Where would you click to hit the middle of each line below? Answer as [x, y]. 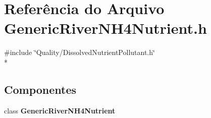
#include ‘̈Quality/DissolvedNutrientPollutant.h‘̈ [80, 52]
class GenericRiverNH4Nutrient [60, 110]
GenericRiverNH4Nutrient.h [105, 28]
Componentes [40, 89]
